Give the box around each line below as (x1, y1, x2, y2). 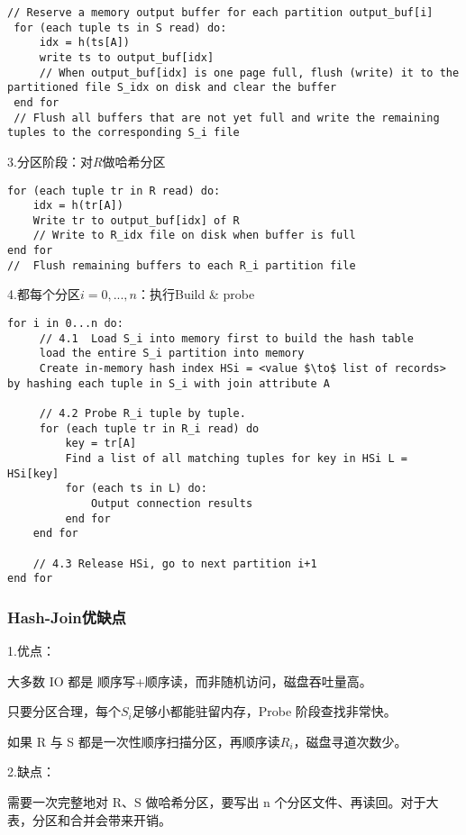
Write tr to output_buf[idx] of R (32, 213, 240, 227)
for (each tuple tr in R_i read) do (39, 422, 260, 435)
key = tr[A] (65, 437, 137, 450)
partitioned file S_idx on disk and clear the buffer (7, 81, 337, 95)
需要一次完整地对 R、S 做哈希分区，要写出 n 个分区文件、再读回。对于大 (7, 793, 439, 812)
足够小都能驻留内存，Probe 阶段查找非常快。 (132, 702, 397, 721)
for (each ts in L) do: (65, 482, 207, 495)
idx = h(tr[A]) (32, 199, 123, 213)
